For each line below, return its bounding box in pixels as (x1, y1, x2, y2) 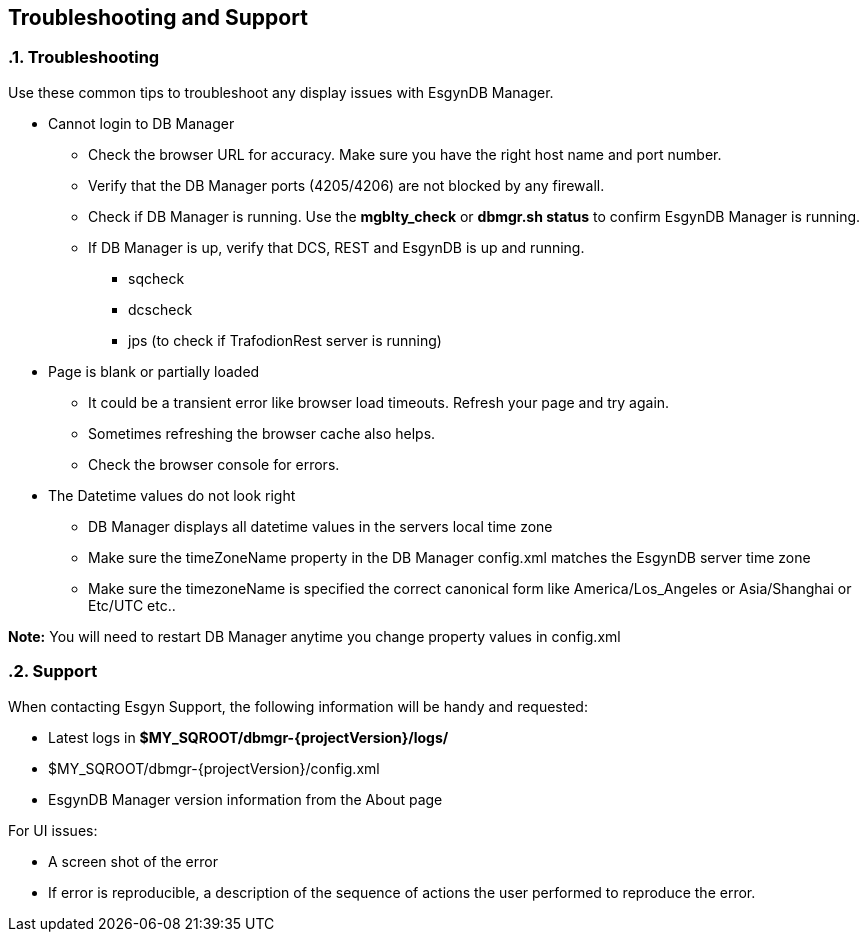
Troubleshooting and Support (8, 5, 308, 30)
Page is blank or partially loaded (48, 362, 260, 380)
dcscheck (128, 300, 193, 318)
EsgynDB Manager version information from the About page (48, 790, 443, 808)
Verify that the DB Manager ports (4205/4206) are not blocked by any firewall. (88, 176, 605, 194)
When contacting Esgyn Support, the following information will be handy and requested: (8, 697, 588, 715)
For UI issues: (8, 821, 98, 839)
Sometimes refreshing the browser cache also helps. (88, 424, 436, 442)
